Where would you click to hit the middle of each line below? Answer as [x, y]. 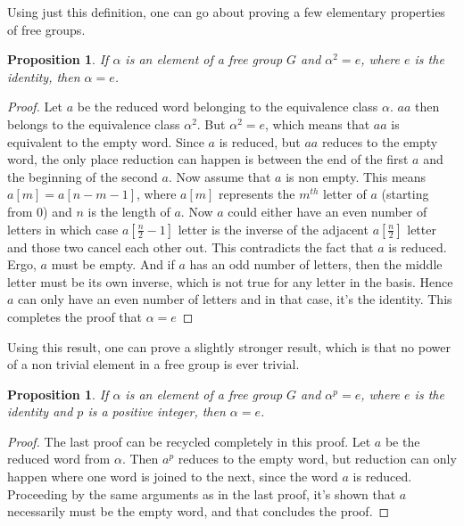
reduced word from [59, 459]
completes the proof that [75, 316]
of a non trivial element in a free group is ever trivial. [153, 364]
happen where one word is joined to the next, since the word [173, 477]
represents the [257, 194]
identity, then [44, 76]
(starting [405, 194]
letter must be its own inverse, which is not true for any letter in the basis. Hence [230, 281]
